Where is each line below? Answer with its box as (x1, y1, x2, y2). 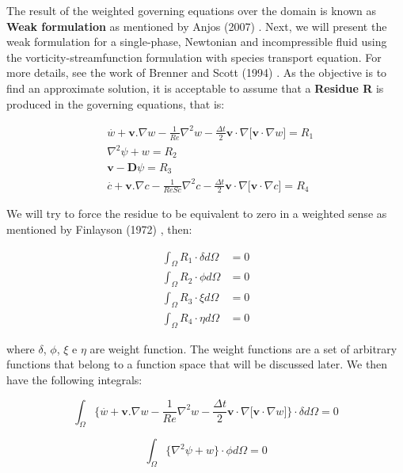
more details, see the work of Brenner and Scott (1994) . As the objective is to (6, 64, 387, 81)
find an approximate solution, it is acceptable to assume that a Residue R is (6, 79, 384, 96)
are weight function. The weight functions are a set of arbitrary (89, 340, 397, 357)
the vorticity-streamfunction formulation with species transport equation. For (6, 48, 382, 65)
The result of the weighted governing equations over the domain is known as (6, 2, 377, 18)
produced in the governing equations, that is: (6, 95, 225, 112)
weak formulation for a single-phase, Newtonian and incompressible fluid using (6, 33, 387, 50)
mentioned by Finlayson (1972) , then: (6, 220, 192, 237)
